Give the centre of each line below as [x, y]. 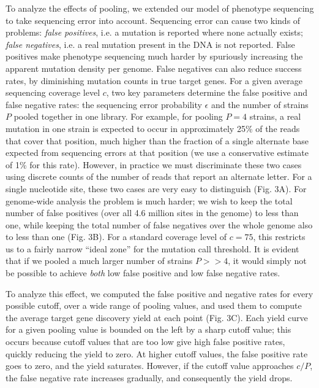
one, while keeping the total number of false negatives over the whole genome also [159, 224]
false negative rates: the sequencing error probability [104, 104]
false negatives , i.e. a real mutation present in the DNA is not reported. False [150, 44]
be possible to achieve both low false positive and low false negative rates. [143, 273]
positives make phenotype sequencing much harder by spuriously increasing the [154, 56]
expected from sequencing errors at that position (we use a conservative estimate [157, 153]
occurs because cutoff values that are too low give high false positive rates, [145, 342]
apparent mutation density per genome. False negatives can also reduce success [154, 68]
